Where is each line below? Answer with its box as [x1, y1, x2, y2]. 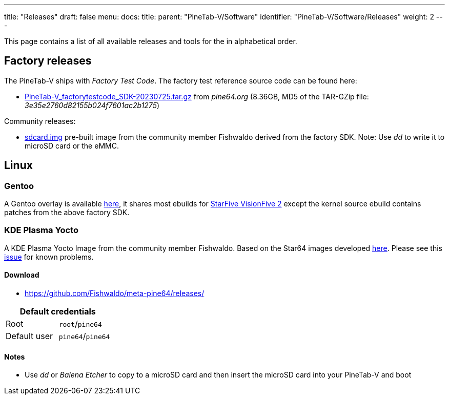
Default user [6, 331, 53, 342]
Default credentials [19, 306, 96, 317]
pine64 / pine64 [58, 331, 110, 342]
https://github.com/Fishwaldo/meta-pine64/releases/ [25, 289, 205, 298]
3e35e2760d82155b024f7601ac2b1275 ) [25, 100, 160, 110]
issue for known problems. [4, 252, 94, 261]
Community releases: [4, 116, 76, 125]
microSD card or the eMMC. [25, 141, 119, 150]
